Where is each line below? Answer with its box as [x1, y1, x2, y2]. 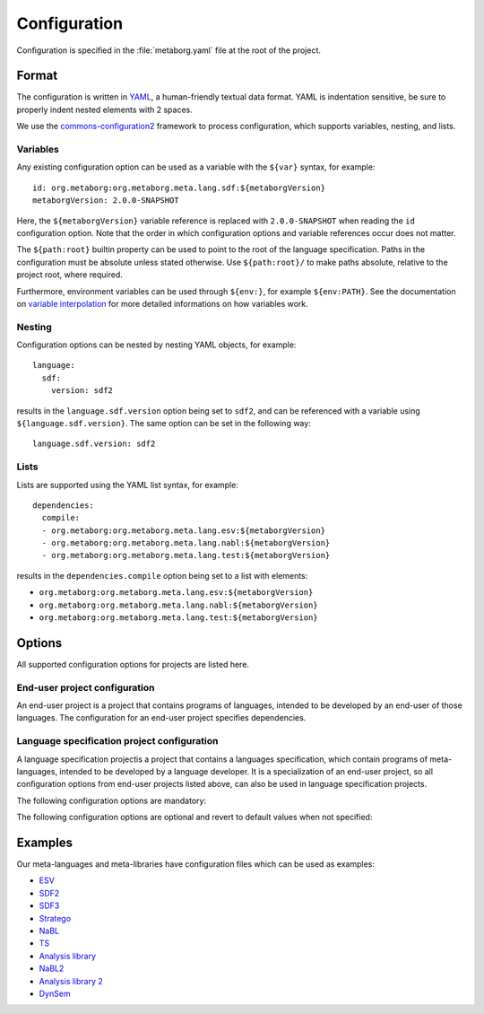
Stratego [39, 913, 72, 923]
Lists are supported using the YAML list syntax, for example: [16, 479, 239, 490]
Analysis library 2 [39, 975, 103, 986]
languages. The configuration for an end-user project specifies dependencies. [16, 712, 307, 723]
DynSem [39, 988, 71, 999]
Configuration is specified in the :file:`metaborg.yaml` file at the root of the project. [16, 45, 322, 56]
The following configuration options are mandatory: [16, 795, 206, 806]
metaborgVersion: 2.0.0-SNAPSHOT [32, 196, 179, 205]
